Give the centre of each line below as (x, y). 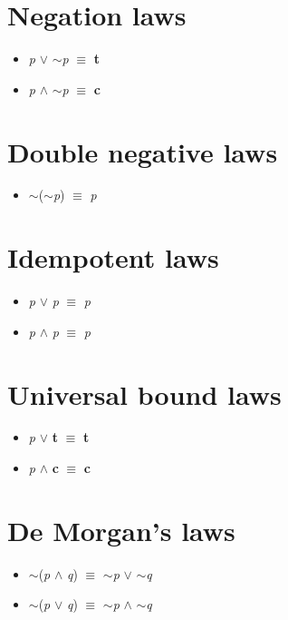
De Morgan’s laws (121, 530)
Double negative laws (143, 151)
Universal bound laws (144, 394)
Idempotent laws (113, 257)
